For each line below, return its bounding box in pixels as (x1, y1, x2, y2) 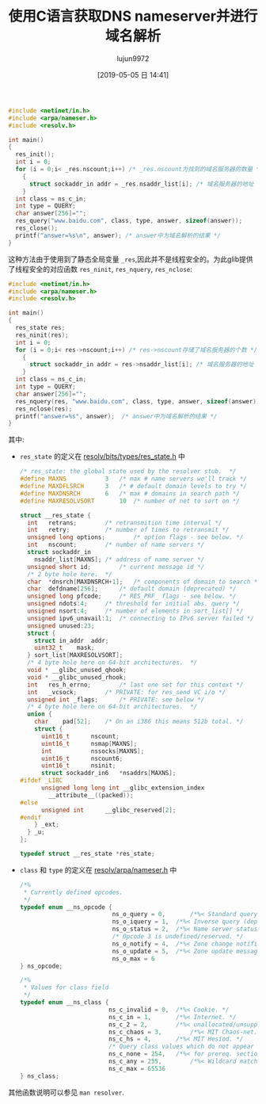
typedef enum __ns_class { (19, 999, 109, 1007)
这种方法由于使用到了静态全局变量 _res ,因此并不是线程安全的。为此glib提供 (8, 254, 253, 264)
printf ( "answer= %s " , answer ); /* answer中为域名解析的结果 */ (15, 412, 218, 420)
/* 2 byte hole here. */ (27, 570, 112, 579)
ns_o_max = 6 (112, 954, 155, 963)
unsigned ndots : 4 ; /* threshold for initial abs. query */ (27, 600, 240, 608)
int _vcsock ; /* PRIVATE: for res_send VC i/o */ (27, 688, 226, 696)
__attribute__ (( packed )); (48, 791, 134, 799)
